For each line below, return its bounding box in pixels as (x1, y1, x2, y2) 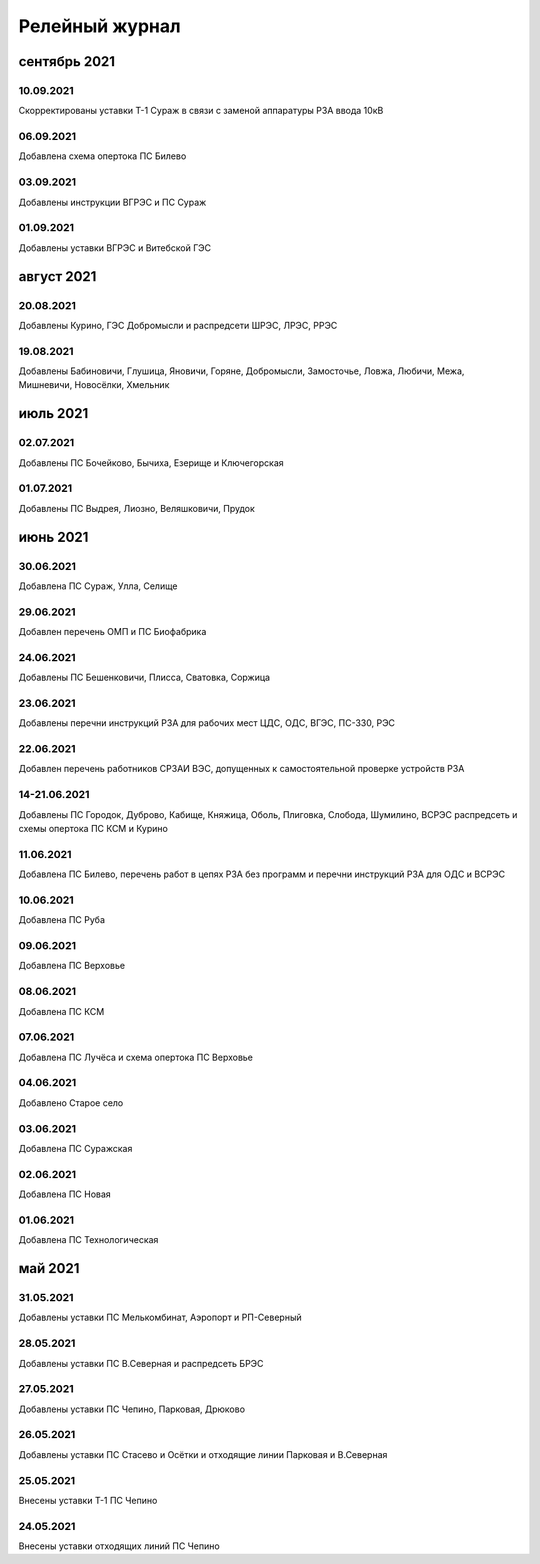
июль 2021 (18, 405, 89, 422)
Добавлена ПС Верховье (18, 960, 125, 972)
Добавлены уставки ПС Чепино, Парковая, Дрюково (18, 1403, 245, 1415)
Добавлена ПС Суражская (18, 1142, 133, 1154)
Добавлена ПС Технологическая (18, 1234, 159, 1246)
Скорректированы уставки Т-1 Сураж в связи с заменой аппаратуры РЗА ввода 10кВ (18, 105, 384, 117)
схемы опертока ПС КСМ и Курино (18, 822, 169, 834)
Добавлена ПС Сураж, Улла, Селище (18, 580, 178, 592)
